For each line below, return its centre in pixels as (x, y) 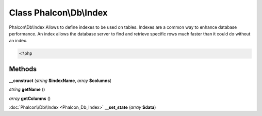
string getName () (27, 89)
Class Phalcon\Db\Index (58, 13)
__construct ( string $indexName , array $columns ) (60, 81)
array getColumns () (30, 98)
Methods (23, 69)
